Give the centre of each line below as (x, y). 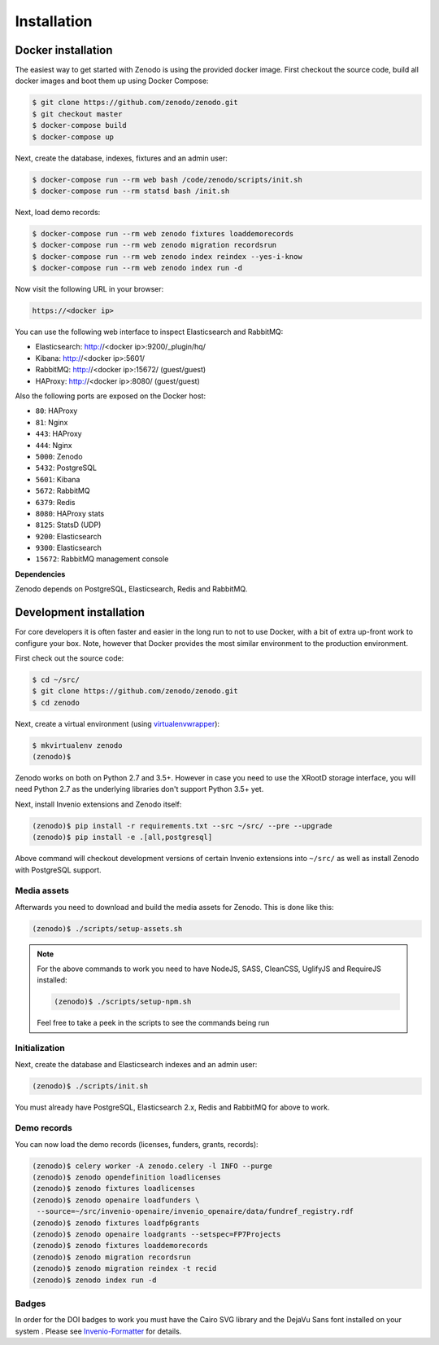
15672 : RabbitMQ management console (102, 559)
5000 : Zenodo (59, 456)
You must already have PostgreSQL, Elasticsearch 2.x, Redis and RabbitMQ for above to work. (172, 1107)
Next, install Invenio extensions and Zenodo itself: (98, 804)
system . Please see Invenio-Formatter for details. (98, 1331)
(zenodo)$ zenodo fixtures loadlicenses (113, 1189)
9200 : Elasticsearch (68, 536)
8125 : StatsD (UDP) (68, 525)
